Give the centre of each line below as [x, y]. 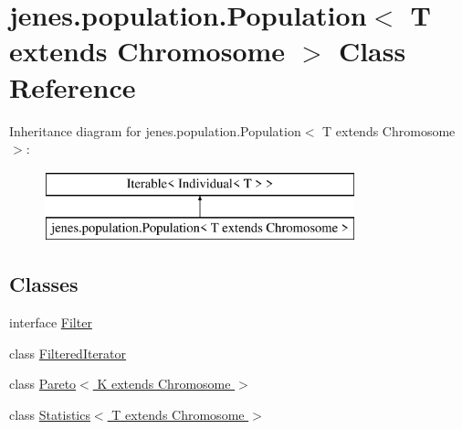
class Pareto [43, 384]
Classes [44, 284]
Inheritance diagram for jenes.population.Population [155, 130]
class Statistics [50, 414]
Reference [73, 86]
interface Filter [51, 322]
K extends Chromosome [164, 384]
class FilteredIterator [68, 353]
